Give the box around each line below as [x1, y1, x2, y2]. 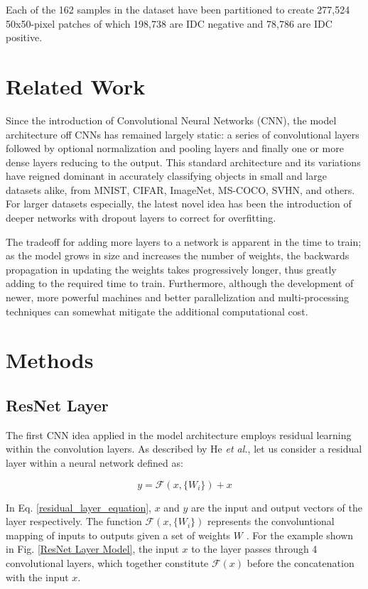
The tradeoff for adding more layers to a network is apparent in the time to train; [6, 234, 362, 249]
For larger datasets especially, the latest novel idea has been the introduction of [6, 196, 352, 211]
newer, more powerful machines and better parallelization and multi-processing [6, 290, 350, 305]
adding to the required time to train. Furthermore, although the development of [6, 276, 354, 291]
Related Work [6, 71, 146, 100]
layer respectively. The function [6, 514, 142, 529]
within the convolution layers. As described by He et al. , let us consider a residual [6, 441, 362, 456]
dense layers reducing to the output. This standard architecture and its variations [6, 154, 361, 169]
